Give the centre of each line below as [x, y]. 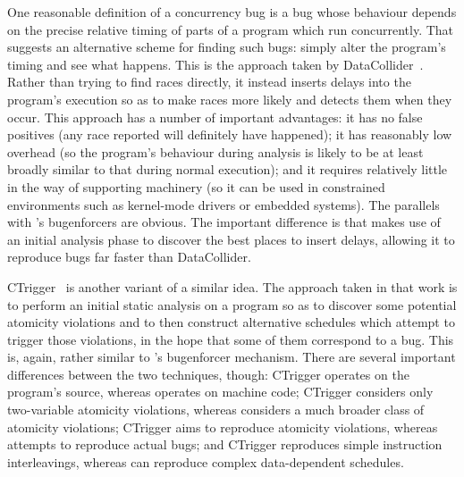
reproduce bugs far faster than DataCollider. [129, 257]
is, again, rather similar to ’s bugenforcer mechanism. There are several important [232, 357]
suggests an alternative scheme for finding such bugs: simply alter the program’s [227, 47]
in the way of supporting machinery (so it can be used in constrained [196, 186]
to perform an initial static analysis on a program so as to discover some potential [232, 304]
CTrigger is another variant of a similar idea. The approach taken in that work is [232, 286]
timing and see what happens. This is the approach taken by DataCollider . [215, 64]
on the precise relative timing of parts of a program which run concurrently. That [231, 29]
